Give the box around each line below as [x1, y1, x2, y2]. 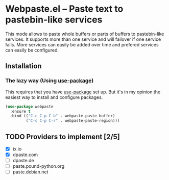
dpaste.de [12, 158, 34, 164]
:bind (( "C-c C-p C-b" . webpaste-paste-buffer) [10, 113, 115, 119]
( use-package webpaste [5, 104, 54, 109]
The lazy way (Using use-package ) [5, 77, 94, 84]
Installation [5, 62, 42, 70]
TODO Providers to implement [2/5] [5, 132, 120, 141]
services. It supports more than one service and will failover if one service [5, 36, 161, 42]
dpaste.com [12, 151, 38, 158]
